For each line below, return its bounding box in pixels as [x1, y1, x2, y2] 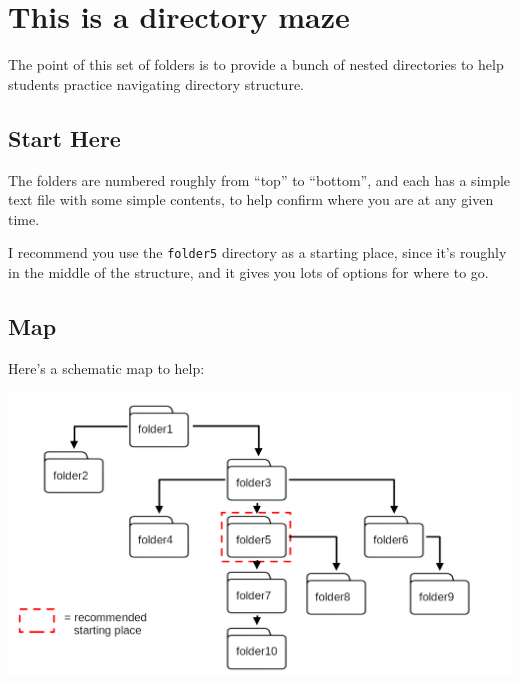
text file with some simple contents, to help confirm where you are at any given [8, 189, 494, 210]
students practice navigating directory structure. [8, 73, 305, 94]
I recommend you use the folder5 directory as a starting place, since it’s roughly [8, 242, 507, 263]
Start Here [8, 122, 121, 153]
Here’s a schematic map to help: [8, 357, 205, 378]
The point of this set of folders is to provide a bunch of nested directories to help [8, 54, 504, 75]
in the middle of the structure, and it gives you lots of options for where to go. [8, 261, 489, 282]
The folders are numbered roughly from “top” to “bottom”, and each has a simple [8, 169, 511, 190]
